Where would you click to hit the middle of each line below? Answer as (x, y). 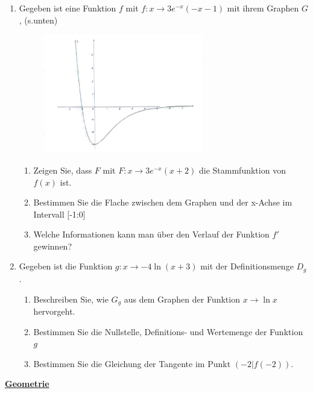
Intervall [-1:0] (59, 214)
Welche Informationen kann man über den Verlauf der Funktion (151, 234)
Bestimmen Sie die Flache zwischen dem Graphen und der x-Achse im (163, 202)
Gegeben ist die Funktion (66, 266)
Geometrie (27, 384)
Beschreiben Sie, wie (71, 299)
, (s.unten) (38, 20)
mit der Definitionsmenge (247, 266)
